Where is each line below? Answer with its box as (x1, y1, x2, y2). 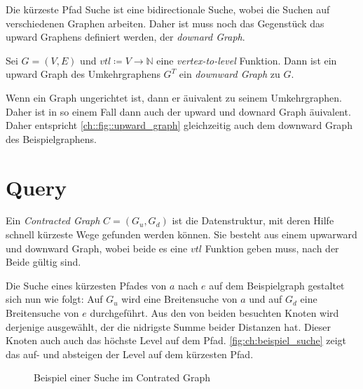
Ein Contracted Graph (6, 213, 100, 228)
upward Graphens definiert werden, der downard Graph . (6, 29, 245, 44)
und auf (249, 292, 282, 306)
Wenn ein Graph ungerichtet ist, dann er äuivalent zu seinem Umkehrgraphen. (6, 90, 342, 104)
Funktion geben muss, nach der (205, 240, 339, 255)
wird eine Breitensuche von (121, 292, 238, 306)
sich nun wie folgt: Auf (6, 292, 103, 306)
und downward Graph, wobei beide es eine (6, 240, 188, 255)
